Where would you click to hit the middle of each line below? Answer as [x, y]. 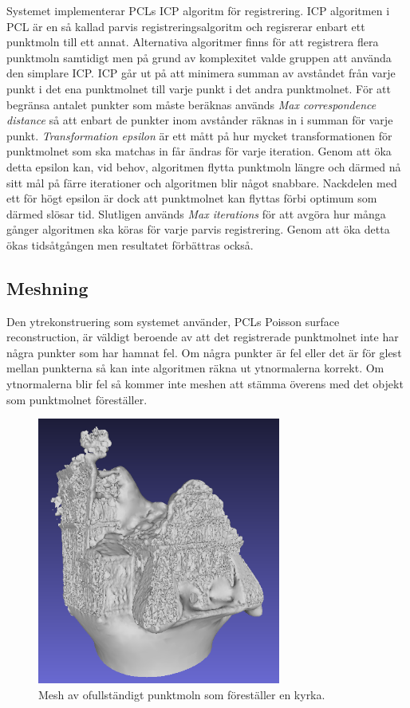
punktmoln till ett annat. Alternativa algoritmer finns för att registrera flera [193, 42]
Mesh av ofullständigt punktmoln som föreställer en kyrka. [182, 694]
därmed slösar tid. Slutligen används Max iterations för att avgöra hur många [196, 213]
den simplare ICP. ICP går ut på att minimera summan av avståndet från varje [201, 73]
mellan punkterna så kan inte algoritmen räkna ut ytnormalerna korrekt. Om [195, 368]
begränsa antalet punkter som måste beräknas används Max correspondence [191, 104]
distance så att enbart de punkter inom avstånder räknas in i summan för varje [200, 120]
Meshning [47, 287]
